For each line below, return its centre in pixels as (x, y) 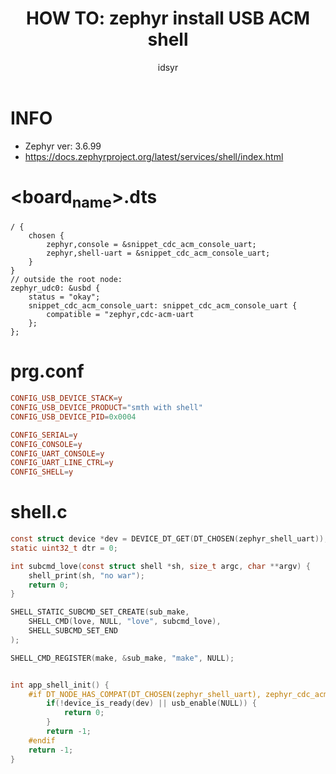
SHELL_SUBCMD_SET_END (73, 631)
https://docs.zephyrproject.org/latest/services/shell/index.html (154, 156)
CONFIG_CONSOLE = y (46, 444)
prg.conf (47, 371)
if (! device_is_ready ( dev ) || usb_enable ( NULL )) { (151, 703)
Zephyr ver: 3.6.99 (63, 146)
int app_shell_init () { (60, 685)
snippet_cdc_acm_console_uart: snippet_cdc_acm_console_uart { (163, 306)
